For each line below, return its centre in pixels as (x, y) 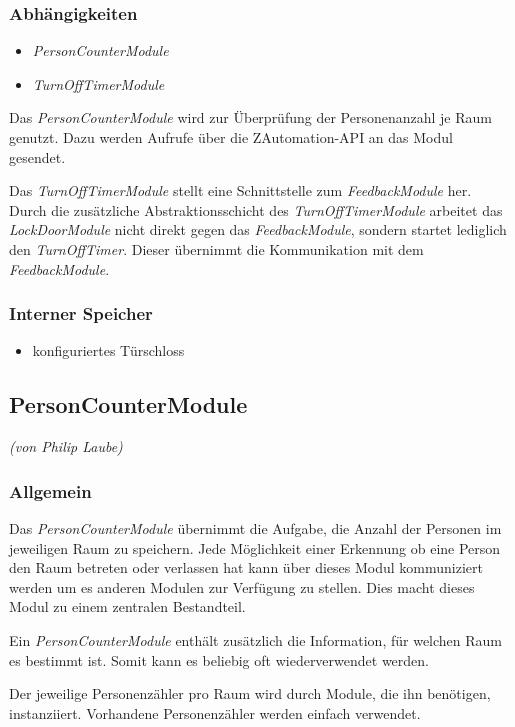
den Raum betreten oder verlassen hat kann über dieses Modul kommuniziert (246, 567)
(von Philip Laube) (66, 446)
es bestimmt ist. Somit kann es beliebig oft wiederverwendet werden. (219, 659)
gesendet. (37, 156)
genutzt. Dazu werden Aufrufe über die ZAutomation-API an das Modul (231, 137)
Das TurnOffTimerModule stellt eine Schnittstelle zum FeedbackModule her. (240, 190)
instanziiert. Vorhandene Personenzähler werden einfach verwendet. (215, 712)
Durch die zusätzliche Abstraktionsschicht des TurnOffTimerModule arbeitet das (256, 209)
